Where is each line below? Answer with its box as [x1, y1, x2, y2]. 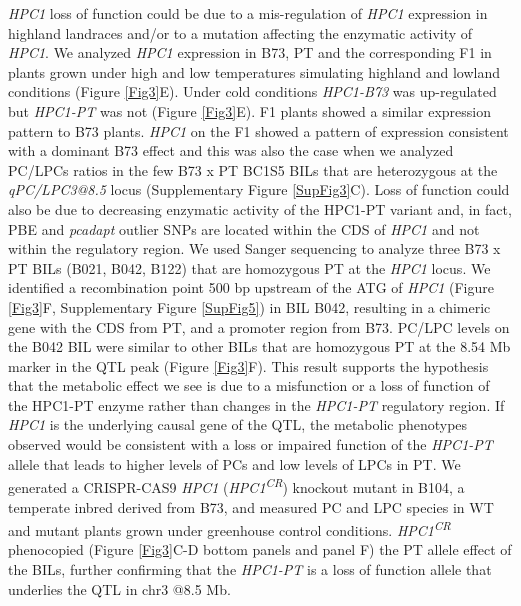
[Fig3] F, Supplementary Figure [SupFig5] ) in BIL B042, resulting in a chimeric [8, 296, 491, 317]
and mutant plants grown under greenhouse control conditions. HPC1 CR [8, 517, 451, 540]
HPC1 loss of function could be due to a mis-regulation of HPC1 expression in [8, 3, 488, 23]
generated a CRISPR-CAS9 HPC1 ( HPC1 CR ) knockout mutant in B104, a [8, 474, 465, 497]
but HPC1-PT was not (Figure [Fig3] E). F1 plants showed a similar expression [8, 100, 491, 121]
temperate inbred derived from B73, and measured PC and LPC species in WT [8, 496, 494, 517]
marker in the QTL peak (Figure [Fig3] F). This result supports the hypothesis [8, 355, 489, 376]
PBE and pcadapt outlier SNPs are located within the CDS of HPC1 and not [8, 218, 480, 239]
